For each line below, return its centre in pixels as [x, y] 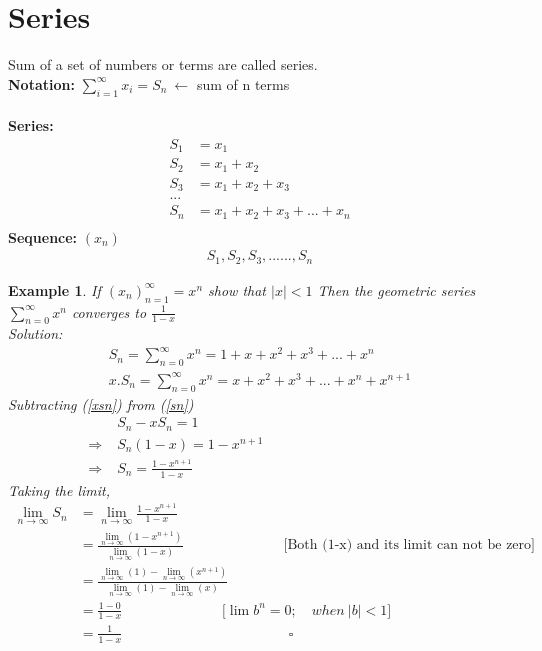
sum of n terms [243, 83]
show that [237, 289]
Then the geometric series [396, 289]
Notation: [41, 83]
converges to [109, 311]
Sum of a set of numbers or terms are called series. [163, 64]
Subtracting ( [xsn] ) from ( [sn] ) [101, 403]
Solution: [35, 333]
